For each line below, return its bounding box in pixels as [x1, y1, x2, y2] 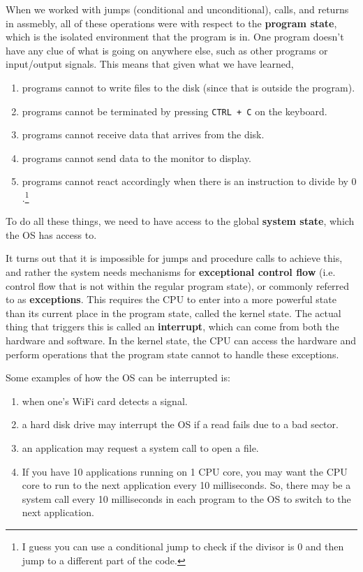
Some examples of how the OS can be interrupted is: [6, 370, 230, 385]
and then [305, 538, 344, 553]
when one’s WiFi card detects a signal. [22, 393, 188, 408]
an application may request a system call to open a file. [22, 440, 259, 455]
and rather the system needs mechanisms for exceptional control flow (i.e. [6, 265, 336, 279]
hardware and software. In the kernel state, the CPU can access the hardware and [6, 333, 356, 347]
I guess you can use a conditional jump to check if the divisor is [22, 538, 295, 553]
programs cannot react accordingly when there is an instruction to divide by [22, 174, 348, 189]
